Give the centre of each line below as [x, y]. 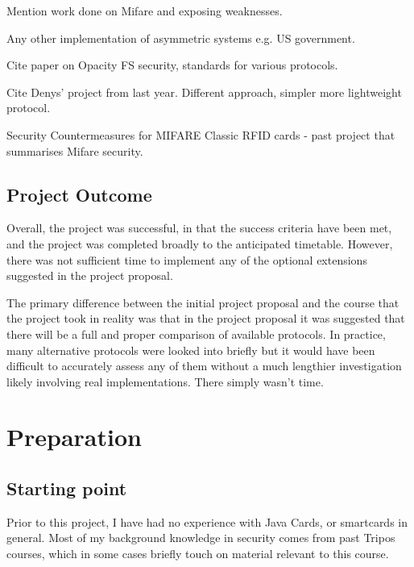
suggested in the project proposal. [90, 275]
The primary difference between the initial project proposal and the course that [203, 302]
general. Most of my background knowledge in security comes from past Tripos [201, 538]
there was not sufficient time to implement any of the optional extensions [187, 259]
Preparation [74, 437]
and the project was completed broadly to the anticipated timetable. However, [200, 243]
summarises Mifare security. [75, 150]
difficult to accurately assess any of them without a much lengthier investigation [204, 366]
